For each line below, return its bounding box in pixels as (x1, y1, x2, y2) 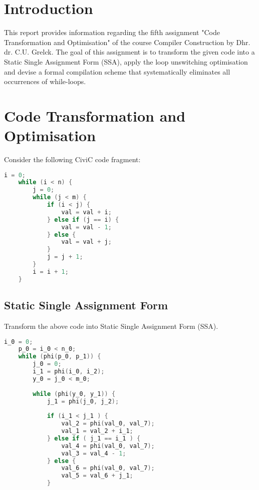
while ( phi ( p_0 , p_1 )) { (18, 353, 101, 360)
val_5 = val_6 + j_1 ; (61, 472, 133, 479)
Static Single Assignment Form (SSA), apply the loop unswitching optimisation (4, 56, 248, 67)
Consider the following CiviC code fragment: (4, 154, 141, 164)
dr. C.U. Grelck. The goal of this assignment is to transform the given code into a (4, 47, 255, 57)
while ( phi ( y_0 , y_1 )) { (33, 390, 116, 397)
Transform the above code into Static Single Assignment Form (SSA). (4, 320, 218, 331)
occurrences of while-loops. (4, 76, 86, 87)
